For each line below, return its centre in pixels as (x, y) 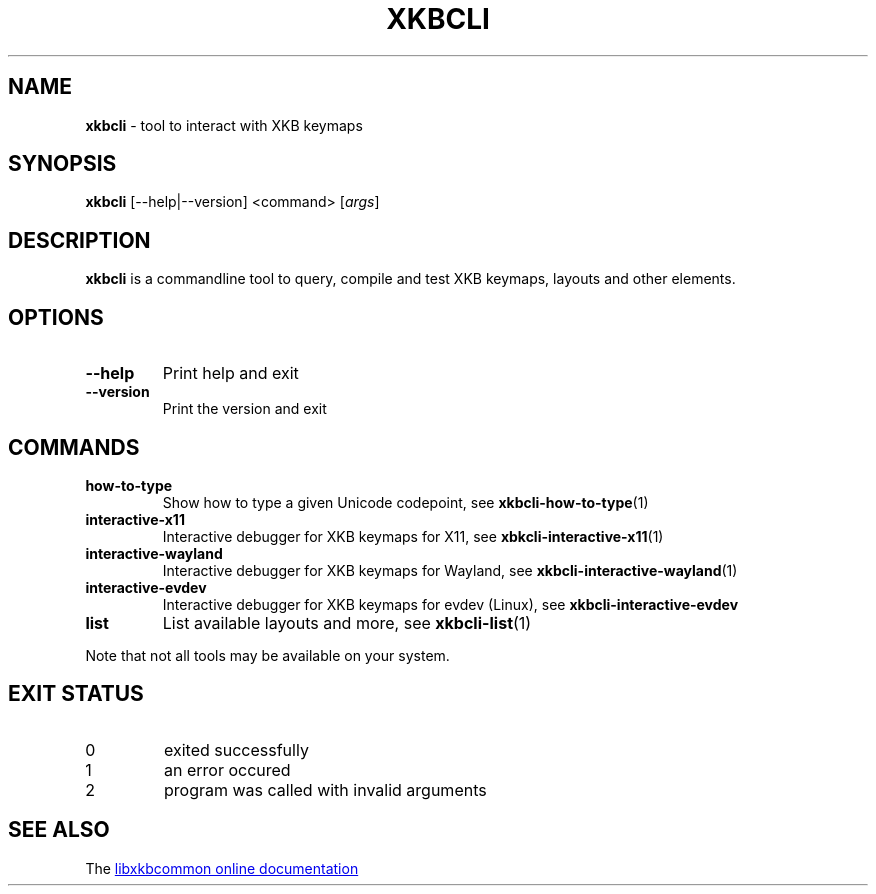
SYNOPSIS (62, 164)
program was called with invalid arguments (325, 789)
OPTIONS (56, 317)
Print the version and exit (244, 409)
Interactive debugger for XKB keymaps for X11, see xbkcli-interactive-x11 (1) (413, 536)
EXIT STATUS (76, 694)
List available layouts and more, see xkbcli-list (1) (347, 622)
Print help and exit (230, 373)
